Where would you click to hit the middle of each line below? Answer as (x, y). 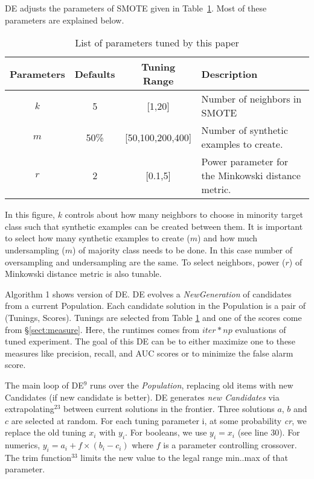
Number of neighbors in (252, 99)
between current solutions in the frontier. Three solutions (169, 409)
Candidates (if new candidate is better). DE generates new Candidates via (142, 397)
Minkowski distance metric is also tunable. (83, 274)
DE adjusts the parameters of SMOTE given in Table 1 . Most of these (136, 8)
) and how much (227, 238)
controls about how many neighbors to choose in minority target (184, 214)
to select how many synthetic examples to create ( (98, 238)
